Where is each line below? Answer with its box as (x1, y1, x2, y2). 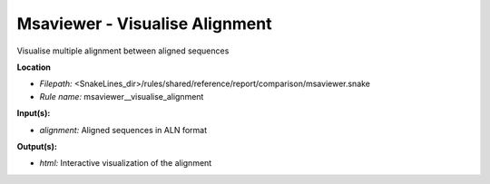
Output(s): (16, 140, 58, 151)
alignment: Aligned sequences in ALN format (39, 124, 208, 135)
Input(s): (16, 108, 51, 119)
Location (16, 62, 52, 73)
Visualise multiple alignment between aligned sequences (16, 45, 230, 56)
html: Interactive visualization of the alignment (39, 158, 212, 169)
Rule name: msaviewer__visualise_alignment (39, 91, 204, 102)
